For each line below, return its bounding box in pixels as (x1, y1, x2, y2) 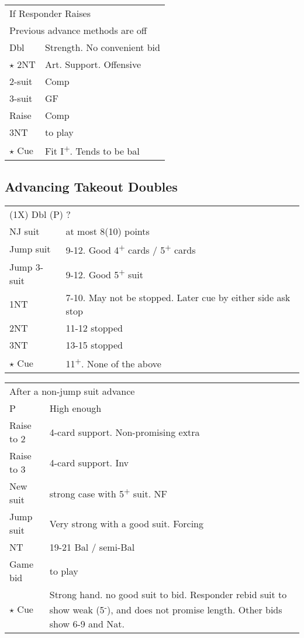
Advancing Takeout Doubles (5, 177, 178, 195)
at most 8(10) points (65, 224, 150, 238)
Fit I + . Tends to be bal (44, 142, 140, 158)
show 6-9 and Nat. (49, 616, 125, 630)
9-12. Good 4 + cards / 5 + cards (65, 241, 196, 257)
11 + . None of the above (65, 354, 161, 371)
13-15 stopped (65, 337, 123, 352)
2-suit (9, 74, 33, 88)
